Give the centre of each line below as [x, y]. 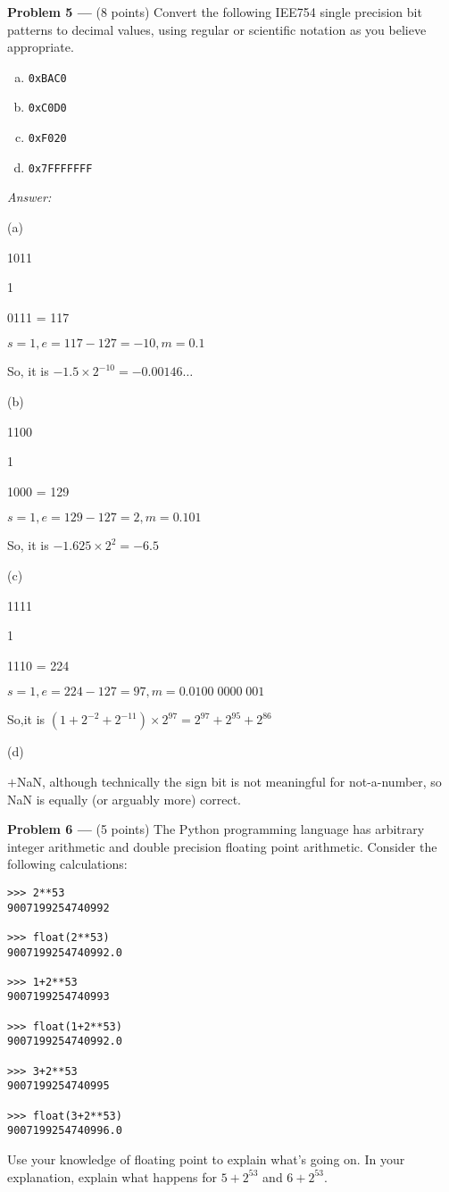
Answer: [29, 197]
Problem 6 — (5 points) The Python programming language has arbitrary [216, 829]
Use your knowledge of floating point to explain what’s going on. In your [206, 1159]
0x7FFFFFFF [60, 168]
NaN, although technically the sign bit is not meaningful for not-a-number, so [229, 781]
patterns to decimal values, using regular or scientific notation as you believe [217, 29]
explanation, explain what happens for [112, 1176]
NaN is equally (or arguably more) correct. [124, 799]
